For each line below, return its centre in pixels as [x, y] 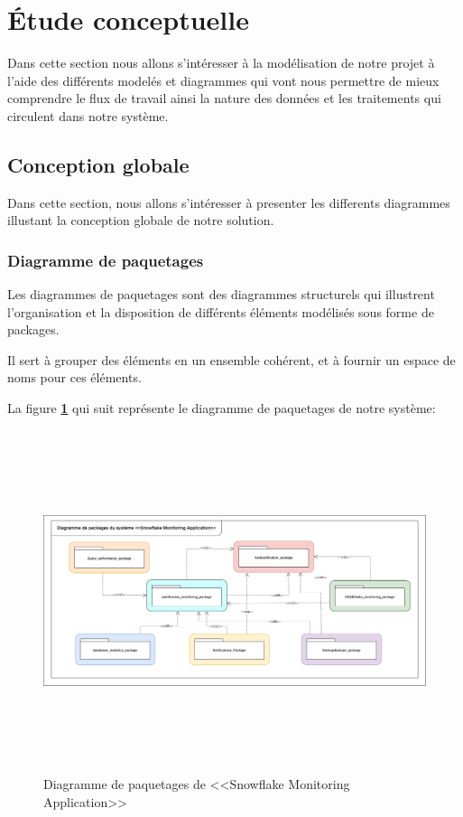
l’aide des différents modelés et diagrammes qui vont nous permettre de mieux [223, 80]
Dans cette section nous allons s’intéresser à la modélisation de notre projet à [221, 63]
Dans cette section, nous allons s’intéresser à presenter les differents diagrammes [229, 202]
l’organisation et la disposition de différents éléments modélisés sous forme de [221, 311]
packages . [33, 329]
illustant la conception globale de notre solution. [141, 220]
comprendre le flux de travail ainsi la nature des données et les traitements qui [224, 98]
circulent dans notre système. [88, 115]
